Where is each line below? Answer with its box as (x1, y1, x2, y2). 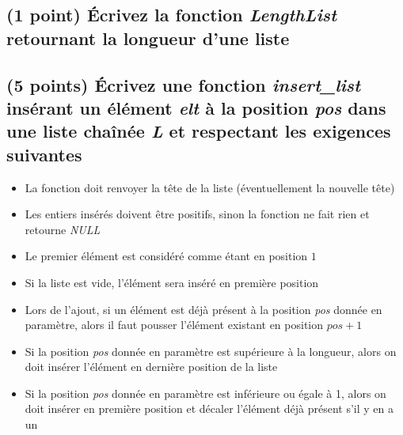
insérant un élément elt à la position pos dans (6, 95, 386, 119)
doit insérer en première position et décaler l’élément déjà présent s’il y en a (25, 400, 394, 417)
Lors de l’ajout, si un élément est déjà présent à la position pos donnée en (25, 301, 382, 317)
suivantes (6, 142, 82, 166)
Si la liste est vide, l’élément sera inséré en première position (25, 274, 319, 290)
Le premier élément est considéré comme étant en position (25, 248, 308, 264)
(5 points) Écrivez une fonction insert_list (6, 72, 361, 96)
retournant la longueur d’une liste (6, 25, 290, 50)
